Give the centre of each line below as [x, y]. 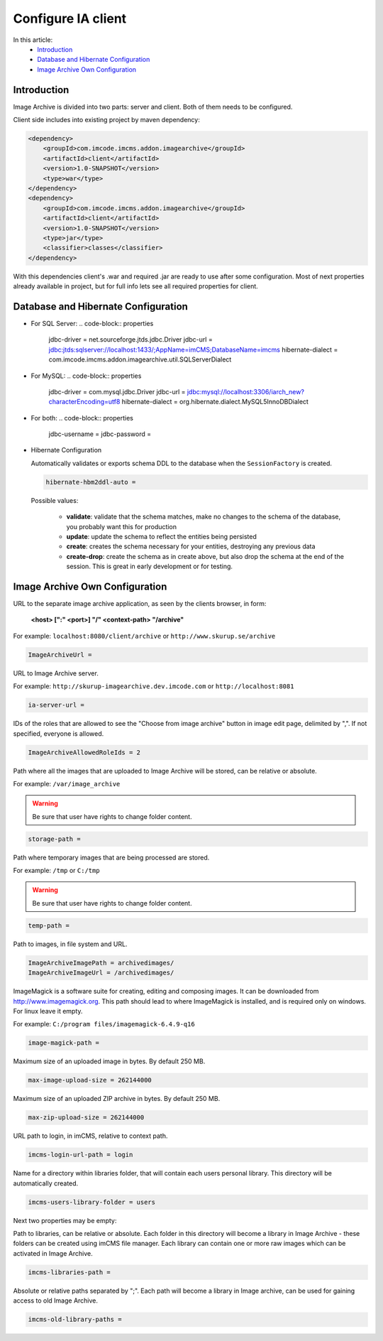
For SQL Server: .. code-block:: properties [92, 323]
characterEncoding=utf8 [84, 402]
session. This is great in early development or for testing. [150, 566]
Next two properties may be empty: [65, 1220]
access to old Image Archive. [56, 1301]
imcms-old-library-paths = [75, 1320]
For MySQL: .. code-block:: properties [86, 376]
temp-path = [49, 925]
